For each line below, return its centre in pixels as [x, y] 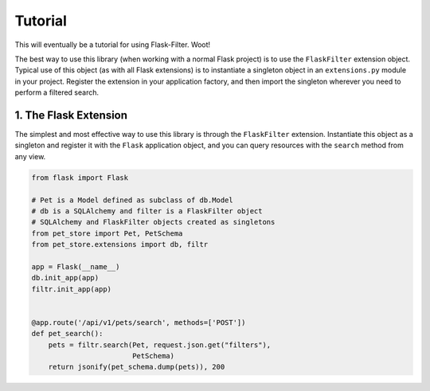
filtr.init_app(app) [71, 289]
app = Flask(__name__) [76, 266]
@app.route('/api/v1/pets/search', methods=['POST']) [139, 322]
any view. [30, 156]
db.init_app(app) [65, 278]
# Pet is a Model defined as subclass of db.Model [133, 200]
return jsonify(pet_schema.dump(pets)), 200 [137, 367]
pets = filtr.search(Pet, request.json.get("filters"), [160, 345]
